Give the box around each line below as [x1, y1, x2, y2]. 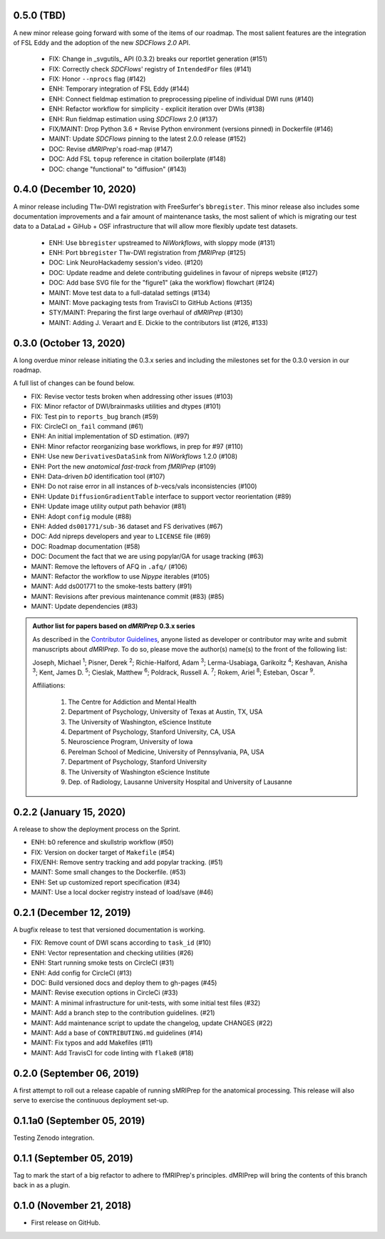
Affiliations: [32, 681, 66, 690]
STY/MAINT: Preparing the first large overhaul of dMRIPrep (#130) [48, 308, 244, 317]
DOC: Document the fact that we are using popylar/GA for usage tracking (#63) [31, 552, 264, 561]
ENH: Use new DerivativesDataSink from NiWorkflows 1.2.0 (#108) [31, 452, 238, 461]
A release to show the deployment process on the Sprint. [13, 825, 181, 833]
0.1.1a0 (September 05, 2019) [13, 1115, 145, 1127]
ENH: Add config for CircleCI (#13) [31, 968, 132, 977]
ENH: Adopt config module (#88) [31, 512, 132, 521]
